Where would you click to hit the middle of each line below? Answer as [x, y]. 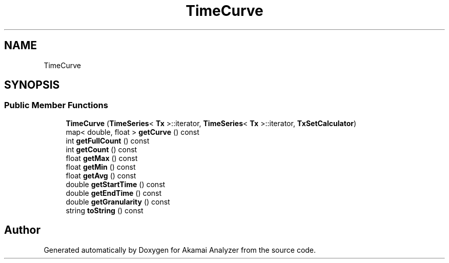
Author [22, 230]
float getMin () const [101, 167]
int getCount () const [101, 149]
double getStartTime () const [116, 184]
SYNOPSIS [32, 85]
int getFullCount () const [108, 140]
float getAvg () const [101, 175]
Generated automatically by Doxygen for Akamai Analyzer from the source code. [180, 250]
